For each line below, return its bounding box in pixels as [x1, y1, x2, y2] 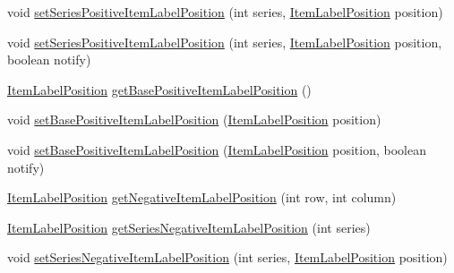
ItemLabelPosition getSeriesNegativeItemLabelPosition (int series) [7, 218, 371, 236]
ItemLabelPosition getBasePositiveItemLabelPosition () [7, 80, 312, 98]
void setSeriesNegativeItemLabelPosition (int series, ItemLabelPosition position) [7, 248, 448, 267]
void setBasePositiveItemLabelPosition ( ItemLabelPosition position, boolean [7, 140, 426, 158]
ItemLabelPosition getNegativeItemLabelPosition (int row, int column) [7, 188, 397, 207]
